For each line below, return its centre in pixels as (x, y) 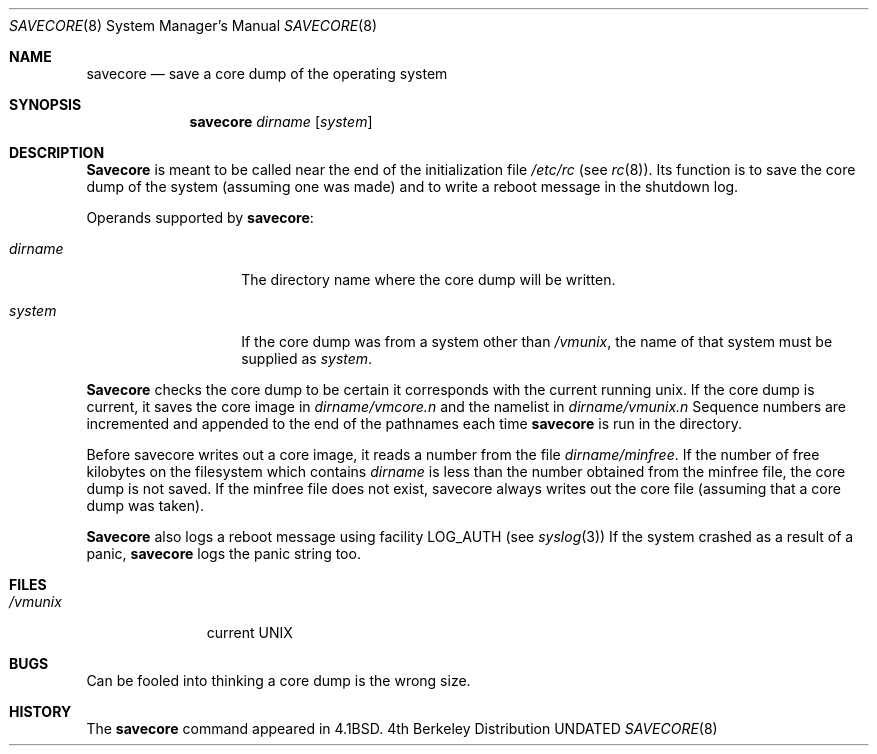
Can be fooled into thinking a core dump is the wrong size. (278, 680)
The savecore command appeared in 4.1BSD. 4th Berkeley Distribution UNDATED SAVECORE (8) (402, 728)
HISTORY (40, 711)
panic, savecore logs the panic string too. (223, 553)
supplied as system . (307, 358)
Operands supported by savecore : (200, 217)
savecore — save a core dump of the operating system (267, 73)
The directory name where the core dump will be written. (428, 279)
